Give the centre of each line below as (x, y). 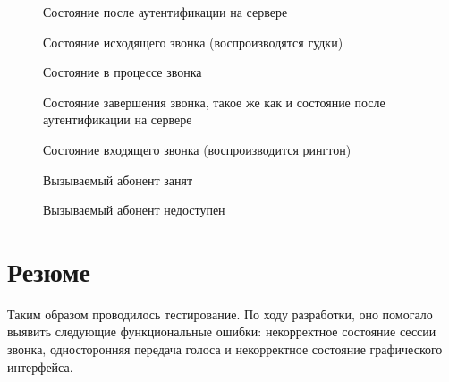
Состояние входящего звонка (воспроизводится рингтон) (197, 149)
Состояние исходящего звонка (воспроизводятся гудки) (193, 42)
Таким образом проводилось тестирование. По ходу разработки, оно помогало (220, 314)
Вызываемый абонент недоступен (134, 210)
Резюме (49, 271)
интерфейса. (40, 366)
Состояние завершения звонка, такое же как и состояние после (214, 102)
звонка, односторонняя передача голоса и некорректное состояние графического (225, 349)
